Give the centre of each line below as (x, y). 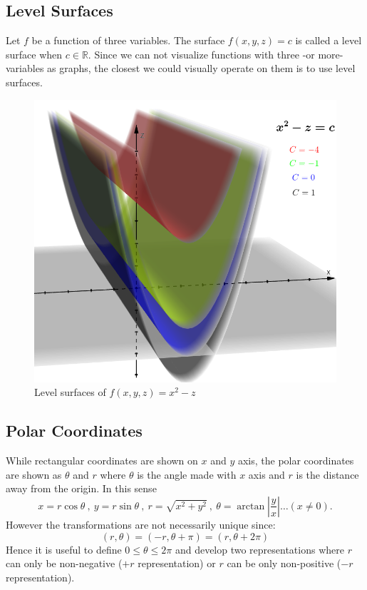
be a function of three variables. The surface (128, 40)
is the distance (327, 474)
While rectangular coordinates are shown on (102, 461)
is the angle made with (187, 474)
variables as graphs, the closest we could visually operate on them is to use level (181, 68)
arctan (251, 506)
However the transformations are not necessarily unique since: (141, 524)
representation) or (177, 563)
